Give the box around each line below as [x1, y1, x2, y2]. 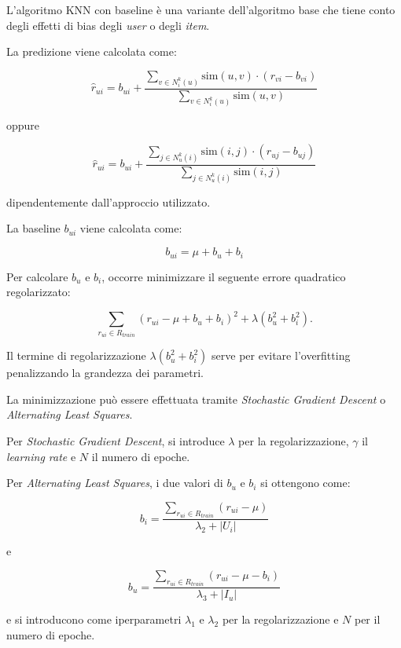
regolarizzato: [6, 284, 71, 300]
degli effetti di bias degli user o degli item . [6, 16, 210, 33]
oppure [6, 116, 40, 133]
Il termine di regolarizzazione [6, 347, 146, 364]
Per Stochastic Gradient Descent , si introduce [6, 432, 225, 448]
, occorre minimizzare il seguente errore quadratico [101, 268, 346, 284]
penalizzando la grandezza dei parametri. [6, 364, 204, 381]
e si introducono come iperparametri [6, 611, 182, 628]
